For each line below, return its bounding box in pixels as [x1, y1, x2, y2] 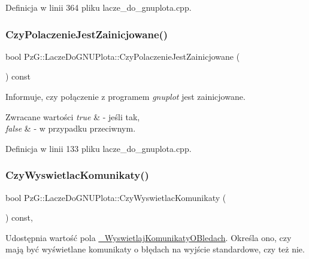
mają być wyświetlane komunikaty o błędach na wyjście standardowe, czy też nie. [5, 243, 305, 255]
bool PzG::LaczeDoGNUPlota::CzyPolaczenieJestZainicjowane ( [5, 50, 240, 62]
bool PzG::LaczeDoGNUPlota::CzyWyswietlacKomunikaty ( [5, 191, 226, 203]
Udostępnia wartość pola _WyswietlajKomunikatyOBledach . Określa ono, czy [5, 231, 292, 243]
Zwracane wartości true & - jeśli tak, [5, 110, 140, 123]
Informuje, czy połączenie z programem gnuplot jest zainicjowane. [5, 90, 246, 102]
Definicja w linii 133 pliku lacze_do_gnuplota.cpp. [5, 142, 192, 154]
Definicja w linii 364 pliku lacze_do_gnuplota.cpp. [5, 1, 192, 13]
